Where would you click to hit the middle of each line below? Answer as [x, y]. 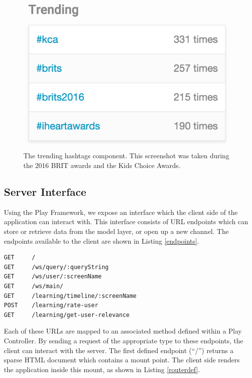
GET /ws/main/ [34, 286]
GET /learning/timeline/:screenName [70, 296]
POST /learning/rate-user [51, 305]
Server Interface [45, 191]
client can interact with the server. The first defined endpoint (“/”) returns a [119, 350]
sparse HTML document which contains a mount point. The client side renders [122, 360]
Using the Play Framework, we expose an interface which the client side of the [121, 212]
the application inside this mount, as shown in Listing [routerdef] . [102, 369]
